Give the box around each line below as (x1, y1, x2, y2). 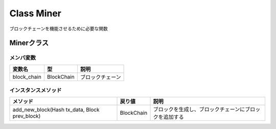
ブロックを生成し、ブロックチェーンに (153, 106, 245, 113)
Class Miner (9, 8, 61, 19)
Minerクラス (9, 39, 49, 47)
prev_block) (12, 113, 41, 120)
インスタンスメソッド (9, 87, 62, 94)
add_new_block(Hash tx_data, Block (12, 106, 100, 113)
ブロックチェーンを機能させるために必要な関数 (9, 25, 108, 32)
